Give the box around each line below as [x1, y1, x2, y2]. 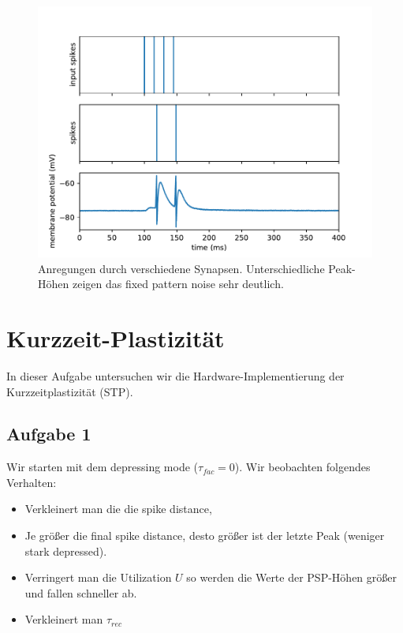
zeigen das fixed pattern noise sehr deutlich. [72, 275, 284, 292]
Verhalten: [6, 474, 57, 490]
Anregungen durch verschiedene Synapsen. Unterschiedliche [38, 260, 325, 276]
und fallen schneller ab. [24, 584, 137, 601]
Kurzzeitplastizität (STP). [6, 383, 133, 399]
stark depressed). [24, 542, 107, 559]
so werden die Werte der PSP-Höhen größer [186, 569, 397, 586]
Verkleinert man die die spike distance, [24, 500, 212, 517]
